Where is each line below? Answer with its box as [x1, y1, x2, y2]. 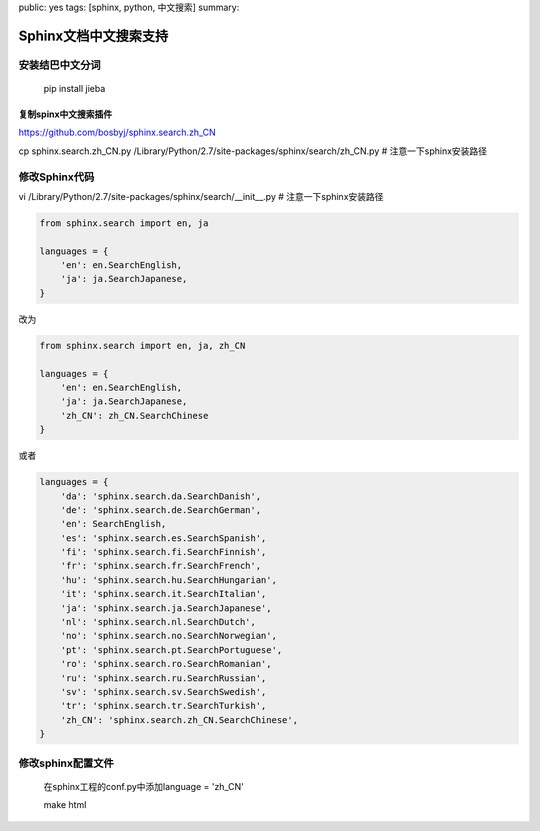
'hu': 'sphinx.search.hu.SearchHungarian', [60, 574, 277, 585]
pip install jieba [43, 82, 106, 94]
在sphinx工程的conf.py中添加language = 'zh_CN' [43, 780, 244, 792]
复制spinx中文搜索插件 [18, 108, 113, 120]
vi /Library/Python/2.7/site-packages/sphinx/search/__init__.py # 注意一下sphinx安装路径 [18, 190, 384, 202]
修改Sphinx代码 [18, 170, 95, 184]
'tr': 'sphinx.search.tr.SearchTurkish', [60, 700, 267, 712]
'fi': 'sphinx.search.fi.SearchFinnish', [60, 546, 267, 558]
